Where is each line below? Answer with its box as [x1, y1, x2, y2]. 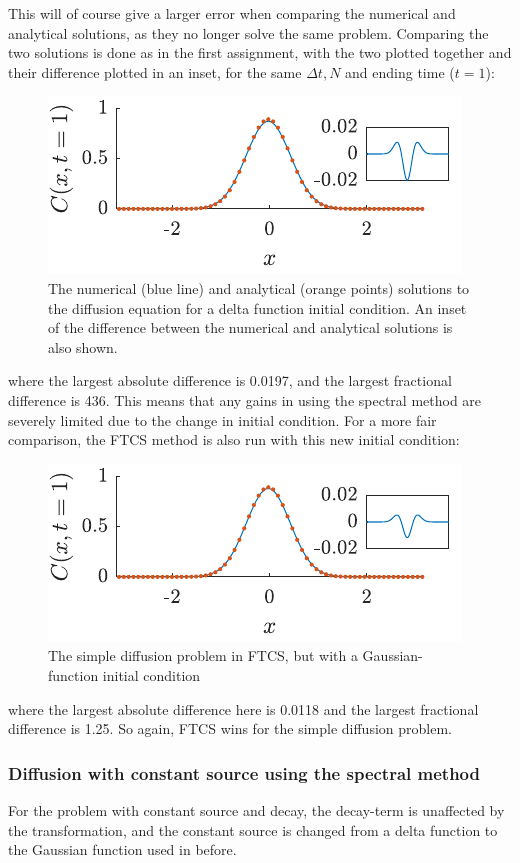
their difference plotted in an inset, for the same [8, 61, 302, 82]
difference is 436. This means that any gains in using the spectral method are [8, 389, 482, 410]
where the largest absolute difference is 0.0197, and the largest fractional [8, 370, 452, 391]
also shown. [48, 336, 118, 357]
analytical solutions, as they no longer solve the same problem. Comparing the [8, 22, 489, 43]
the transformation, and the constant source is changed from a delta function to [8, 819, 498, 840]
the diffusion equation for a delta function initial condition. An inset [48, 297, 467, 318]
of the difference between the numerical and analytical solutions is [48, 317, 453, 338]
